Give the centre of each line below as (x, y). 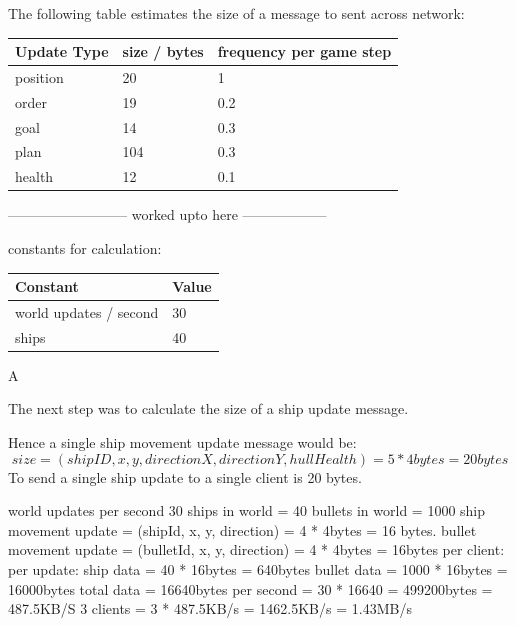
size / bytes (163, 51)
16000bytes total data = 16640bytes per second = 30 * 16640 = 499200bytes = (250, 588)
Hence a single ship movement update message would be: (182, 442)
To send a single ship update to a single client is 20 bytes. (185, 476)
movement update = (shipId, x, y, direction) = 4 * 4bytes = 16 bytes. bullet (242, 529)
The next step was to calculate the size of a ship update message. (208, 408)
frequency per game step (304, 51)
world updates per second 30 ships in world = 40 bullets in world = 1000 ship (247, 510)
